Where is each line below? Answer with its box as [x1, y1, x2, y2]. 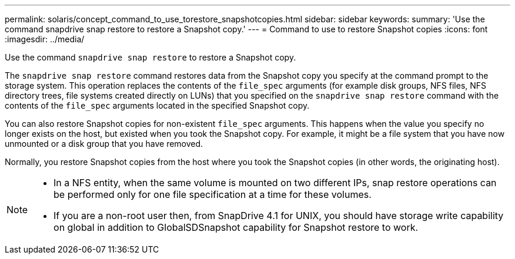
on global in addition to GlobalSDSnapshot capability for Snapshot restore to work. [53, 221, 419, 233]
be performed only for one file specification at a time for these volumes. [53, 189, 372, 200]
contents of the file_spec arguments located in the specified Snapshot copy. [5, 100, 310, 110]
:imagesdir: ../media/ [5, 34, 85, 44]
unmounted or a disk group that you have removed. [5, 139, 203, 149]
